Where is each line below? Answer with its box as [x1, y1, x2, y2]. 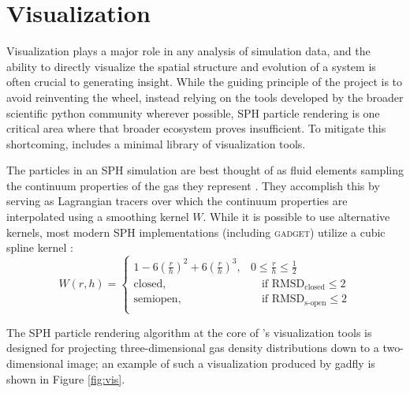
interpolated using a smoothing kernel [6, 208, 189, 225]
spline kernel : [6, 239, 73, 256]
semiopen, [133, 294, 181, 305]
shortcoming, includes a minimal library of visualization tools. [6, 135, 306, 152]
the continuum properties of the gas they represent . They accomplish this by [6, 177, 380, 193]
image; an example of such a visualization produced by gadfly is [67, 355, 375, 372]
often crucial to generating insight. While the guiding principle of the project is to [6, 73, 403, 90]
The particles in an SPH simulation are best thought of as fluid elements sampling [6, 162, 404, 178]
